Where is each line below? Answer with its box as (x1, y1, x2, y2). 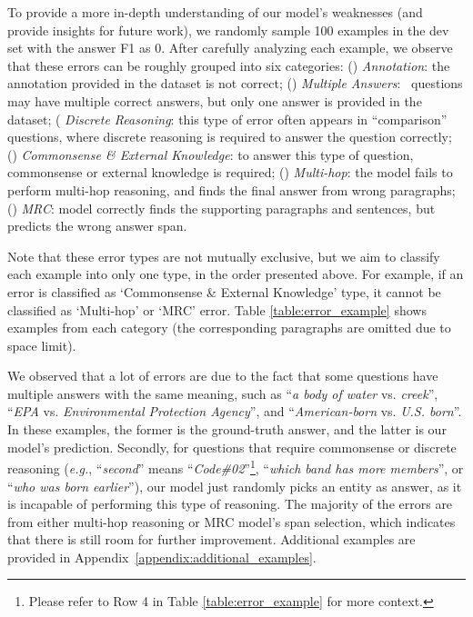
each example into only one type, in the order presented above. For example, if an (7, 264, 464, 284)
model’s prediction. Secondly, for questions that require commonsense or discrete (7, 437, 457, 456)
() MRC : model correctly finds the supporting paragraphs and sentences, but (7, 198, 436, 217)
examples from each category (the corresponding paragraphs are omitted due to (7, 318, 451, 337)
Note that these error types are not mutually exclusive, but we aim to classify (7, 246, 440, 265)
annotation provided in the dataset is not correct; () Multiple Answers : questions (7, 74, 463, 93)
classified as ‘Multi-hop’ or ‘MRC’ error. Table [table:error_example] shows (7, 300, 427, 319)
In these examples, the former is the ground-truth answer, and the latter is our (7, 420, 447, 439)
